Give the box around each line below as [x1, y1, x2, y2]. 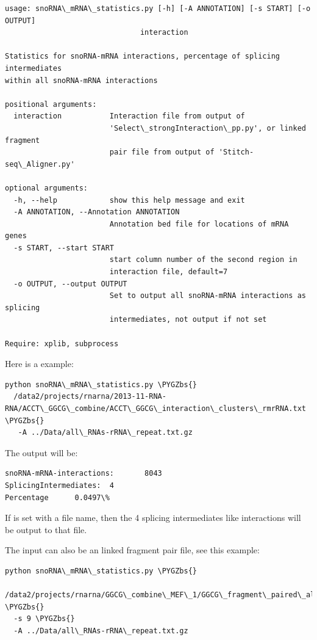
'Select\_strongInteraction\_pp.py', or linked [109, 123, 306, 133]
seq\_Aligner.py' [5, 159, 75, 169]
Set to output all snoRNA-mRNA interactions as [109, 291, 306, 300]
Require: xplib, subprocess [5, 339, 119, 348]
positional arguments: [5, 100, 97, 109]
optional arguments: [5, 183, 88, 192]
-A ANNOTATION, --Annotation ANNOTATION [13, 208, 180, 217]
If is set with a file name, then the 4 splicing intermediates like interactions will [5, 511, 301, 524]
